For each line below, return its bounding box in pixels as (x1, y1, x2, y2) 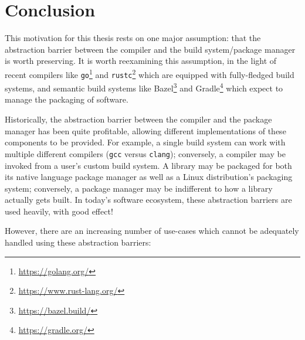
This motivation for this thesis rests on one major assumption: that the (5, 32, 261, 44)
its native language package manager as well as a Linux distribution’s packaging (5, 171, 293, 183)
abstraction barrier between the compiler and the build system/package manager (5, 43, 296, 55)
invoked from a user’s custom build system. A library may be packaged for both (5, 159, 292, 171)
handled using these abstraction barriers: (5, 236, 151, 249)
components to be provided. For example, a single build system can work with (5, 136, 286, 148)
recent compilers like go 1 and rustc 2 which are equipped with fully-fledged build (5, 66, 294, 80)
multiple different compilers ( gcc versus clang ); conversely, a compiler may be (5, 147, 286, 159)
